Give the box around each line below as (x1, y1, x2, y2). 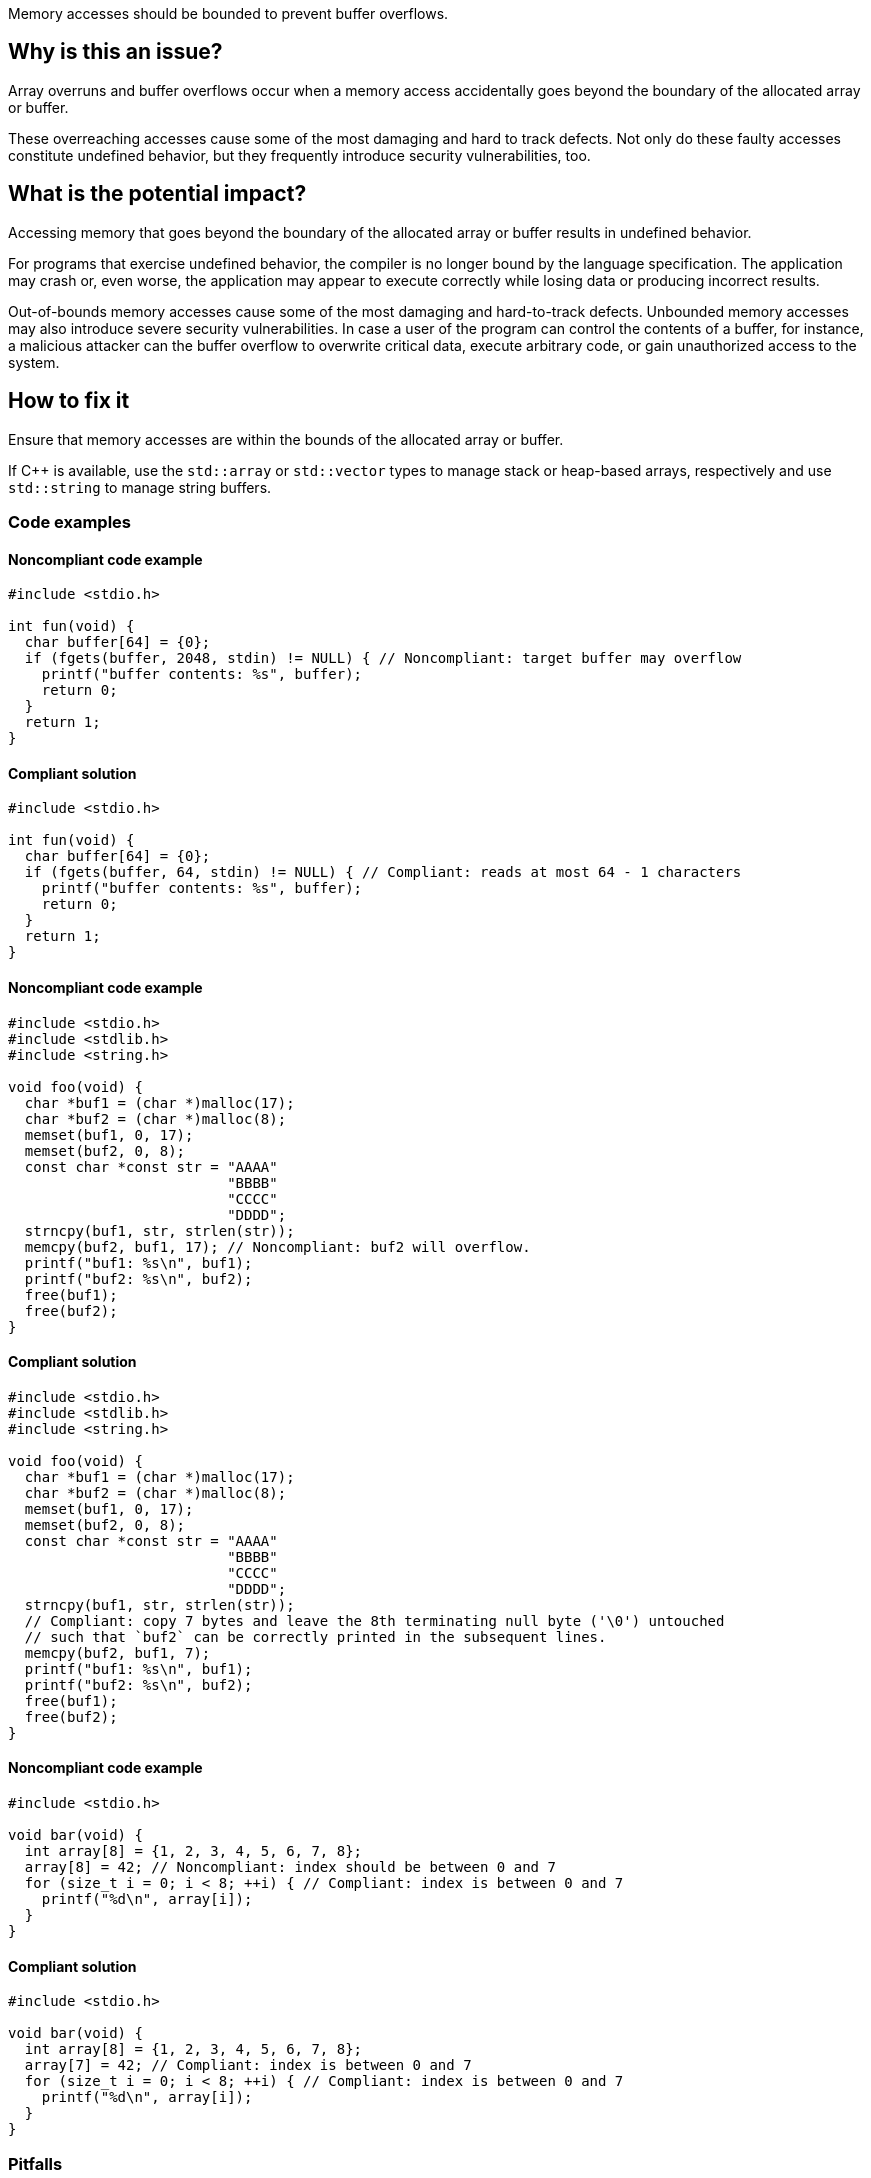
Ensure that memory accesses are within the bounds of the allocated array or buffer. (8, 430, 564, 448)
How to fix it (8, 388, 130, 414)
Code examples (8, 511, 132, 532)
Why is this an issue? (8, 39, 223, 65)
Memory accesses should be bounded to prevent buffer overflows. (8, 5, 449, 22)
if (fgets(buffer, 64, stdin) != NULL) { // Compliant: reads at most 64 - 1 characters (24, 864, 742, 881)
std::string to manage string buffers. (8, 478, 272, 496)
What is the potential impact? (8, 181, 307, 207)
